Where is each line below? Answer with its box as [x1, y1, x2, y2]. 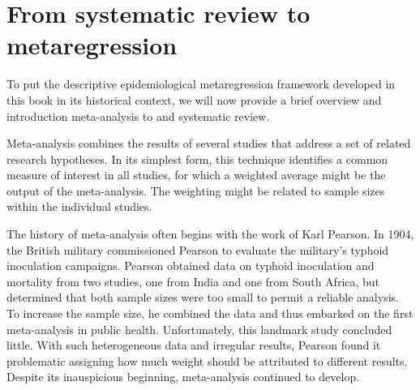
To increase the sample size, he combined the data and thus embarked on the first [6, 305, 414, 322]
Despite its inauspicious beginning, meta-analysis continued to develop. [6, 368, 360, 385]
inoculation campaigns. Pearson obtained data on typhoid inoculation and [6, 257, 375, 274]
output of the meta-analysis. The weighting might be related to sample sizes [6, 182, 385, 199]
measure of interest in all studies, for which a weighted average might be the [6, 166, 386, 183]
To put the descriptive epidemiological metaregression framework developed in [6, 75, 396, 92]
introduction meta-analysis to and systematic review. [6, 107, 270, 124]
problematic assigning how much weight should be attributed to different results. [6, 352, 408, 369]
